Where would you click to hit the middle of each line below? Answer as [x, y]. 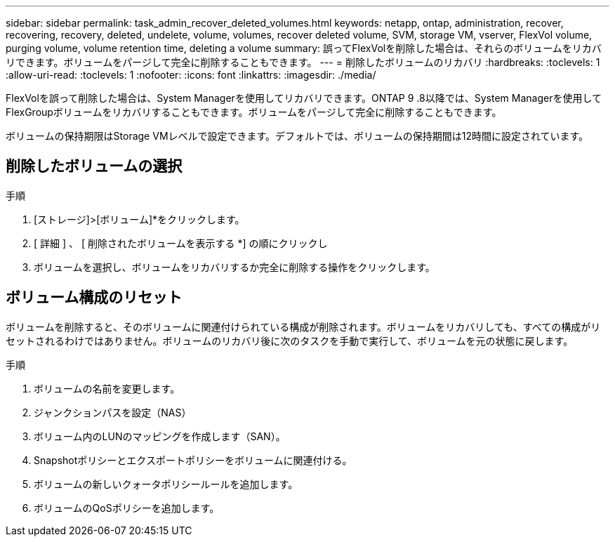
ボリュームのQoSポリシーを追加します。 [127, 508]
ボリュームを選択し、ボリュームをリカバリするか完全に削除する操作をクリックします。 [234, 267]
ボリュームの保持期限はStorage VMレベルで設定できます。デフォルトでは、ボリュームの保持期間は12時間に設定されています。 [297, 136]
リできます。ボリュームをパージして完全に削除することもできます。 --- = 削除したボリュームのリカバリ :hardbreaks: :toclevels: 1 [303, 62]
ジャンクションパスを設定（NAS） [113, 412]
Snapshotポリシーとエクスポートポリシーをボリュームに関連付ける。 [193, 460]
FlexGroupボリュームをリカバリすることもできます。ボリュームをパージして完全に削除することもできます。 [254, 112]
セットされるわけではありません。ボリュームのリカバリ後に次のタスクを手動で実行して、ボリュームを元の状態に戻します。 [290, 341]
